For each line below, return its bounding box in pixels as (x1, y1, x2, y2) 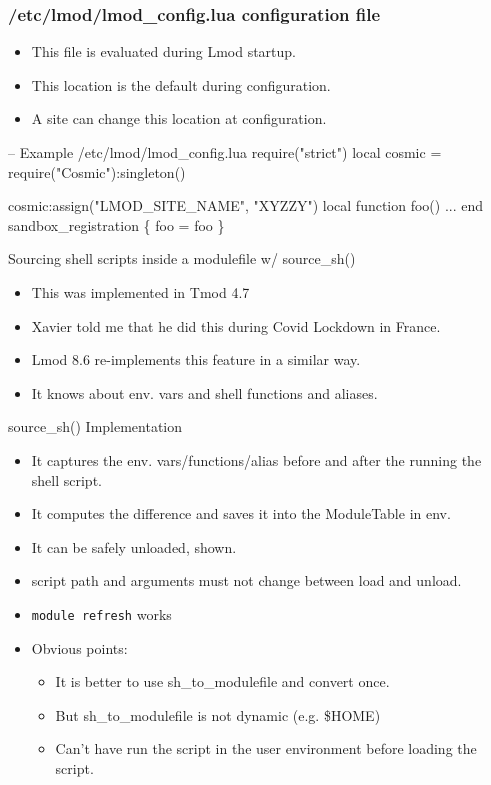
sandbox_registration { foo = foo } (8, 214, 225, 235)
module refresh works (31, 603, 172, 624)
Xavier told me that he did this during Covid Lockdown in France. (31, 315, 441, 336)
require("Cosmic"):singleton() (8, 161, 186, 182)
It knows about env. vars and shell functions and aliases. (31, 382, 378, 403)
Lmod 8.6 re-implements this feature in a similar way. (31, 349, 361, 370)
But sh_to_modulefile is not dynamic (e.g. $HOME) (55, 704, 381, 725)
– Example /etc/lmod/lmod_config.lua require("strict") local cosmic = (8, 142, 442, 162)
